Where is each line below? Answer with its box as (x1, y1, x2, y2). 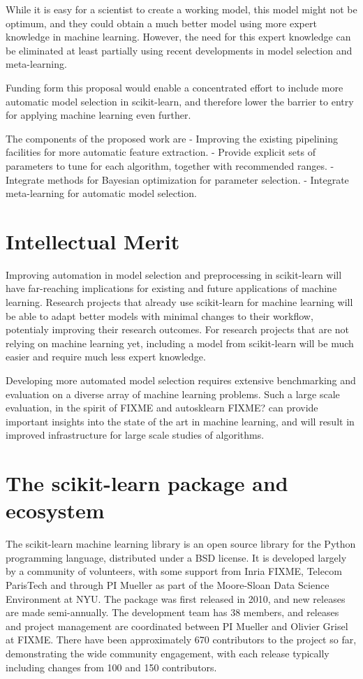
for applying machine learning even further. (6, 108, 191, 122)
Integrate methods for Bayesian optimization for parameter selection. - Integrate (6, 172, 349, 187)
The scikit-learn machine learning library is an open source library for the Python (6, 536, 356, 551)
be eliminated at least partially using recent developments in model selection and (6, 43, 353, 57)
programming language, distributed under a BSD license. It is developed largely (6, 550, 347, 564)
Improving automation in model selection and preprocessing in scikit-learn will (6, 267, 342, 282)
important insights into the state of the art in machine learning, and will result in (6, 414, 355, 428)
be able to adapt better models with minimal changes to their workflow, (6, 308, 313, 323)
